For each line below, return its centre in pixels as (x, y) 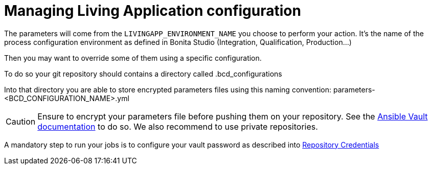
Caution (21, 121)
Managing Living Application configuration (153, 11)
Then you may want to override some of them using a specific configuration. (133, 58)
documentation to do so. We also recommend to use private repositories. (178, 126)
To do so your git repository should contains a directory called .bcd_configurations (143, 74)
